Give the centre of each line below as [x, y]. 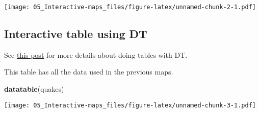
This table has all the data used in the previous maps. [89, 72]
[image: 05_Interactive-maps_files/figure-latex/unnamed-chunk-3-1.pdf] [130, 105]
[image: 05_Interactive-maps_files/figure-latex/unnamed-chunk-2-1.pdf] [130, 7]
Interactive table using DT [76, 34]
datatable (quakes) [34, 89]
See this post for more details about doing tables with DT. [96, 54]
